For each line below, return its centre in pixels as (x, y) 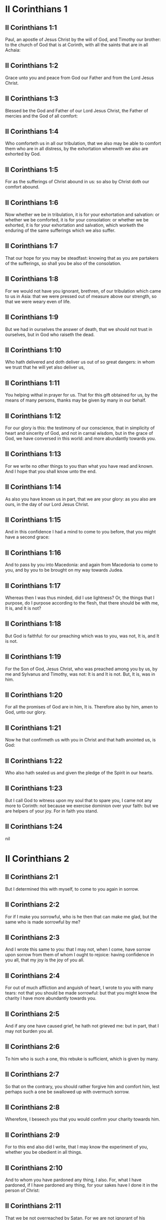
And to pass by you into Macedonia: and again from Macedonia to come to (82, 565)
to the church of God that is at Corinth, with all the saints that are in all (77, 45)
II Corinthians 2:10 (34, 1168)
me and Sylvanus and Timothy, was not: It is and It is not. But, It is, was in (80, 674)
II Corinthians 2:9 (32, 1135)
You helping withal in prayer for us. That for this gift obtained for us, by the (82, 395)
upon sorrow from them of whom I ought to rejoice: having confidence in (80, 955)
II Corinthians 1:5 (32, 169)
